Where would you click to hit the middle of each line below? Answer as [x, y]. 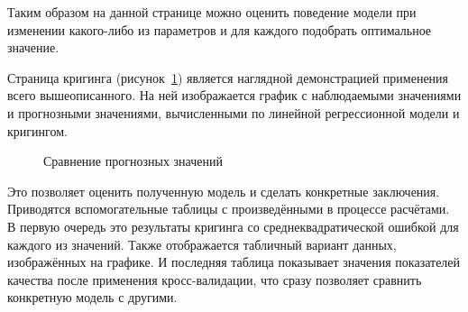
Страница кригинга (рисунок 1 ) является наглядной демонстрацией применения [228, 77]
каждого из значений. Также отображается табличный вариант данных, [202, 244]
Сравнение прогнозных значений [133, 161]
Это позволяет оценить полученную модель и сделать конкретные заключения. [224, 191]
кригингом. [37, 130]
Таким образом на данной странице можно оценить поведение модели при [212, 12]
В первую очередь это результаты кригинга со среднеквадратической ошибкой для [233, 226]
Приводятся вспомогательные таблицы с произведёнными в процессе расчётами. [229, 209]
